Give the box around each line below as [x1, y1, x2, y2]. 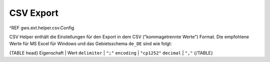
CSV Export [9, 7, 58, 18]
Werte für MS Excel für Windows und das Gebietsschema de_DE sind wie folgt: [9, 41, 172, 47]
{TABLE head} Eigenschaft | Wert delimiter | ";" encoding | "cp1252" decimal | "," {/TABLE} [9, 50, 213, 56]
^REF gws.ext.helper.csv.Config [9, 25, 74, 31]
